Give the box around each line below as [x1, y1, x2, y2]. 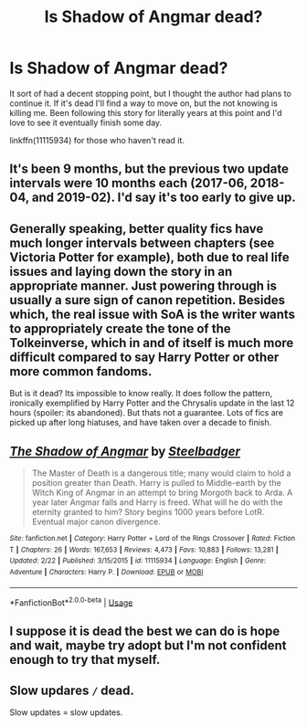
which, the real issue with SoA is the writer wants [9, 306, 295, 321]
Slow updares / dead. [9, 683, 135, 699]
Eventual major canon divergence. [31, 516, 162, 527]
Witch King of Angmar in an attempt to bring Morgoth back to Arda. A [31, 487, 293, 498]
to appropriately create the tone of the [9, 321, 231, 336]
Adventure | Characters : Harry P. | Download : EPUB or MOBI [9, 567, 204, 576]
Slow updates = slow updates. [9, 707, 123, 718]
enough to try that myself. [9, 651, 161, 668]
